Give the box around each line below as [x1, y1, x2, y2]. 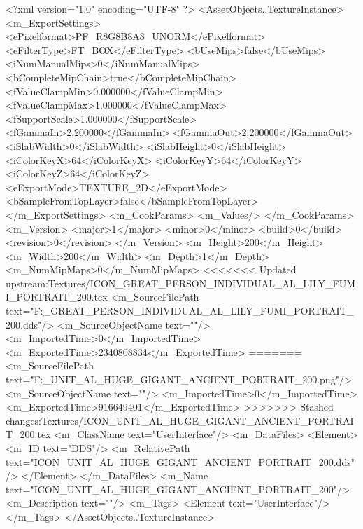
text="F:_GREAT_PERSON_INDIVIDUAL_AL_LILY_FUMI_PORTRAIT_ [6, 303, 355, 318]
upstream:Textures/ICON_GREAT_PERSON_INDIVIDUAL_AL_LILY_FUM [6, 275, 356, 290]
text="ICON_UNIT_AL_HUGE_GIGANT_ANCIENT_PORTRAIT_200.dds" [6, 454, 355, 469]
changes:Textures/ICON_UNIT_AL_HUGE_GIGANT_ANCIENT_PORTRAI [6, 413, 354, 427]
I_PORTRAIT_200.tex [6, 289, 108, 304]
